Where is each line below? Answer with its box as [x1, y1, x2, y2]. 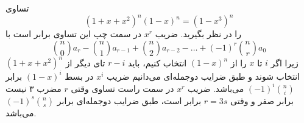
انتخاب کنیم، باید [128, 56, 187, 69]
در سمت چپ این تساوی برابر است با [5, 27, 142, 40]
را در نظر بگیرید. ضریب [155, 27, 241, 40]
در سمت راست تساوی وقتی [71, 82, 174, 94]
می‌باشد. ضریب [188, 82, 244, 94]
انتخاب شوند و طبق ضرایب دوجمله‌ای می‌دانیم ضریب [107, 69, 300, 82]
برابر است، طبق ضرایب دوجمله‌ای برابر [57, 94, 202, 107]
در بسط [65, 69, 94, 82]
